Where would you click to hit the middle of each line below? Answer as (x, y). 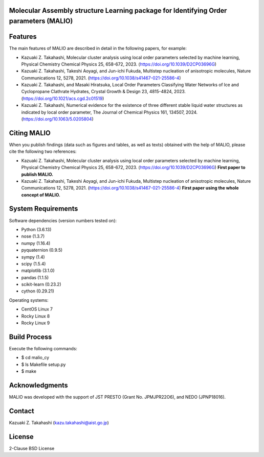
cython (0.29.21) (38, 291)
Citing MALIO (30, 133)
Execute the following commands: (43, 348)
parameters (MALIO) (41, 21)
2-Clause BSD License (32, 448)
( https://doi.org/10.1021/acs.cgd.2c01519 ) (63, 98)
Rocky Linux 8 (35, 316)
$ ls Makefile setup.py (44, 364)
